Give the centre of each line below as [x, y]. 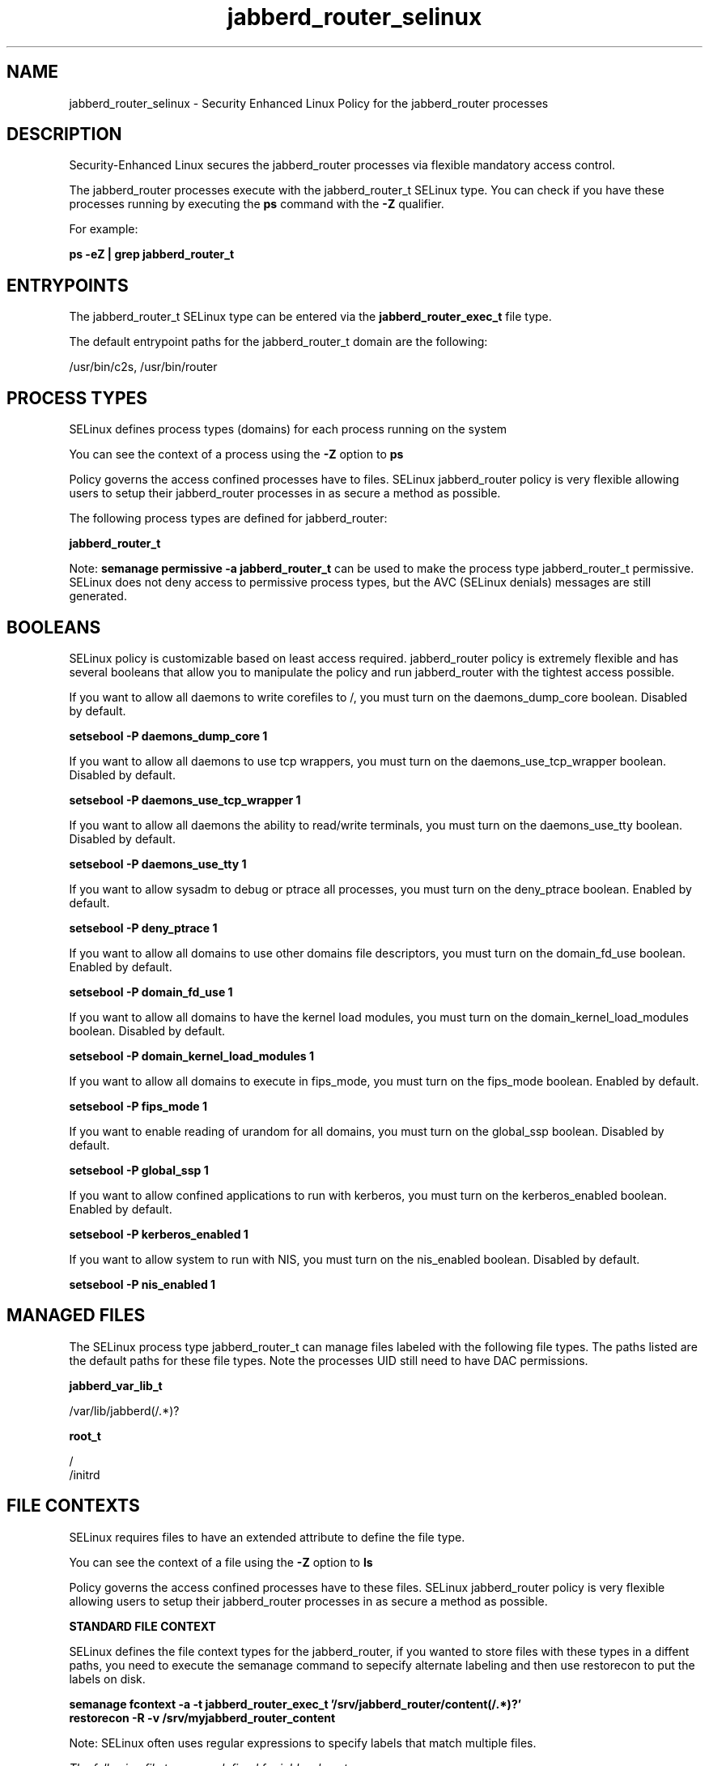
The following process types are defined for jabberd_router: [228, 518]
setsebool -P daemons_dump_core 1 [168, 736]
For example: [104, 229]
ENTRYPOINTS [68, 285]
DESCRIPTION [64, 134]
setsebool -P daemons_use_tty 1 [158, 864]
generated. [98, 596]
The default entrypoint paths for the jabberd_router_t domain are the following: [278, 342]
